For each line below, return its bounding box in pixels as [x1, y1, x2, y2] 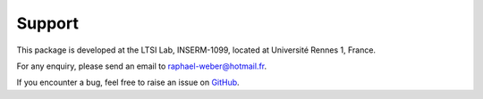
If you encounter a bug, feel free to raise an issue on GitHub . [16, 77, 241, 88]
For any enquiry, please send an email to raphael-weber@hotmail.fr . [16, 61, 267, 71]
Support [16, 13, 80, 33]
